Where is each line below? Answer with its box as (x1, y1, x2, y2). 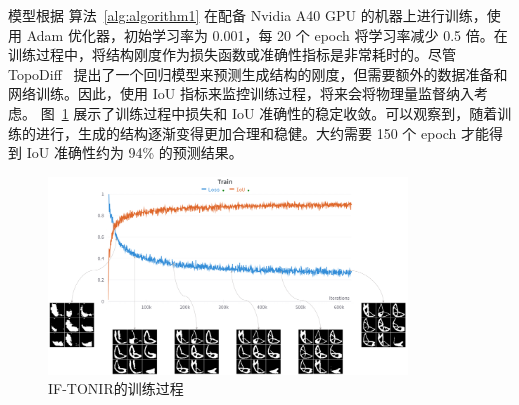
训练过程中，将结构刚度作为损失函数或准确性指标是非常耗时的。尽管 (8, 44, 456, 65)
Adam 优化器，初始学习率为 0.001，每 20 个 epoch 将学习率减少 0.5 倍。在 (26, 24, 508, 45)
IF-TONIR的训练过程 (48, 378, 184, 399)
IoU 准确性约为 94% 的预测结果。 (26, 142, 243, 163)
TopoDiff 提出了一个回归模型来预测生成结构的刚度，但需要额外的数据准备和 (8, 63, 508, 84)
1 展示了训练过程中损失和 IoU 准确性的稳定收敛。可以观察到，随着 (61, 102, 498, 123)
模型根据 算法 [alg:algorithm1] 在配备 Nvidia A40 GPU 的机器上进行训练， (8, 5, 487, 25)
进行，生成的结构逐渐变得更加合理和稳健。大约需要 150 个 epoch (35, 122, 457, 143)
